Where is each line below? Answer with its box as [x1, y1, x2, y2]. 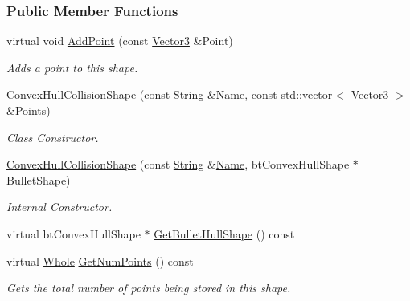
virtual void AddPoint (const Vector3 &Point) [6, 32, 233, 49]
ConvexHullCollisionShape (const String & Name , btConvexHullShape [6, 156, 350, 173]
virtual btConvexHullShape [6, 225, 141, 242]
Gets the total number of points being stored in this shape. [6, 279, 291, 296]
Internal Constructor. [6, 198, 113, 215]
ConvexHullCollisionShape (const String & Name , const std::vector [6, 86, 333, 103]
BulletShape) [6, 171, 71, 188]
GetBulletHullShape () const [154, 225, 295, 242]
